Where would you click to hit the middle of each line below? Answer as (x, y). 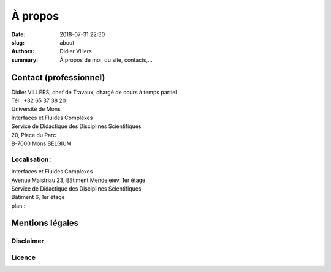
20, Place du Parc (34, 135)
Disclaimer (28, 241)
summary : (25, 60)
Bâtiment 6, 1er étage (38, 197)
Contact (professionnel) (58, 77)
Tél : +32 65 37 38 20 (39, 100)
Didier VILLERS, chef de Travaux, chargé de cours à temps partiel (94, 92)
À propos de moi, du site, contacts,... (106, 60)
